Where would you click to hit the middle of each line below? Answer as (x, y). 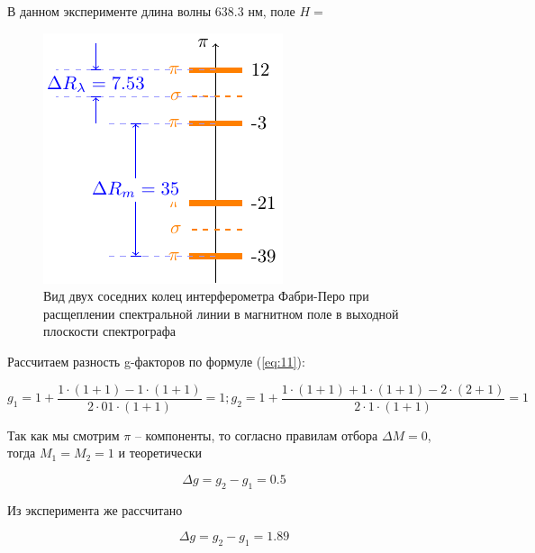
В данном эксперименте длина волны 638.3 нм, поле (151, 11)
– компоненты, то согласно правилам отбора (256, 435)
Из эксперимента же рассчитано (95, 509)
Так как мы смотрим (63, 435)
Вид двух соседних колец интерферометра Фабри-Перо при (206, 296)
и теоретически (160, 453)
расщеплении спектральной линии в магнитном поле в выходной (221, 313)
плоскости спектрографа (110, 331)
